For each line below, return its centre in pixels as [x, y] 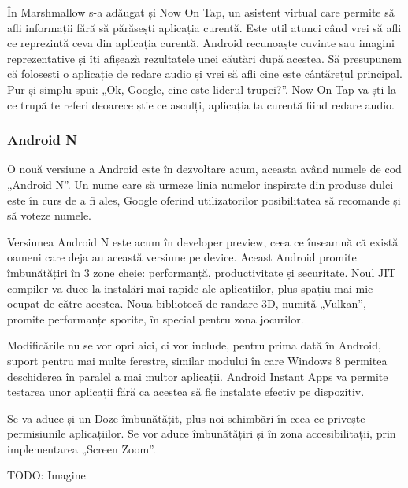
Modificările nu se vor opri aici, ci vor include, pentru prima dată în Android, [194, 345]
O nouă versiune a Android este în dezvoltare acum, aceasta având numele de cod [204, 169]
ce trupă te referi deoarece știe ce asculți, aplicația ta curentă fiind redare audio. [201, 104]
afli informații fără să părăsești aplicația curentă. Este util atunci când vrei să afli [204, 27]
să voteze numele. [49, 215]
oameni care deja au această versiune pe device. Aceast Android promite [182, 257]
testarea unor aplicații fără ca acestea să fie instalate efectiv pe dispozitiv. [186, 392]
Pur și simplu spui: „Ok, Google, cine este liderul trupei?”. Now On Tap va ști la [202, 89]
